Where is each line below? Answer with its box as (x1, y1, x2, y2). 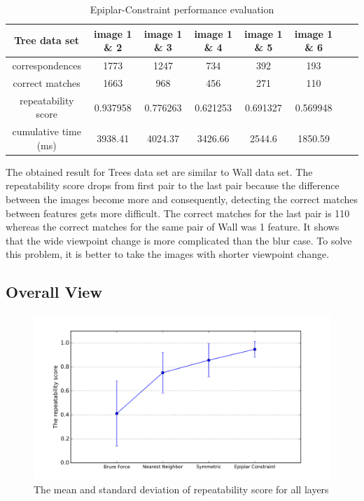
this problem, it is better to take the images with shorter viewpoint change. (6, 247, 330, 261)
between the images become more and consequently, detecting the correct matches (6, 192, 358, 207)
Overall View (6, 281, 102, 303)
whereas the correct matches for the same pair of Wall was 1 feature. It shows (6, 219, 339, 234)
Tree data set (14, 33, 80, 48)
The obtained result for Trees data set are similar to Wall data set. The (6, 164, 313, 179)
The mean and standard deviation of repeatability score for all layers (34, 481, 329, 496)
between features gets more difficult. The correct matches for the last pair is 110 (6, 205, 350, 220)
